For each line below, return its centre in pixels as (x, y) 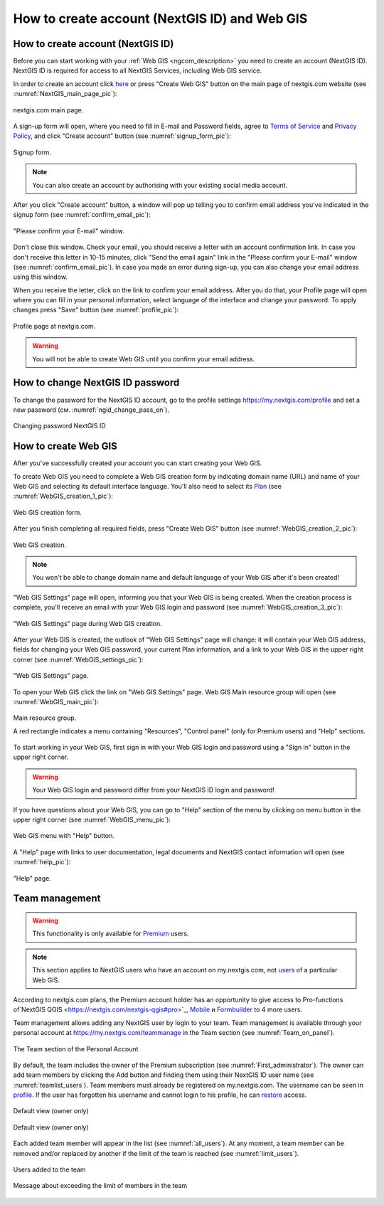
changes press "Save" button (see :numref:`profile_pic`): (96, 310)
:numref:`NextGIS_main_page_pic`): (65, 94)
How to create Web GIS (65, 446)
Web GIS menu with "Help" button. (64, 836)
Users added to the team (49, 1169)
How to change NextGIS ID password (96, 383)
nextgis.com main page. (48, 110)
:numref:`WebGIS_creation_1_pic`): (63, 496)
